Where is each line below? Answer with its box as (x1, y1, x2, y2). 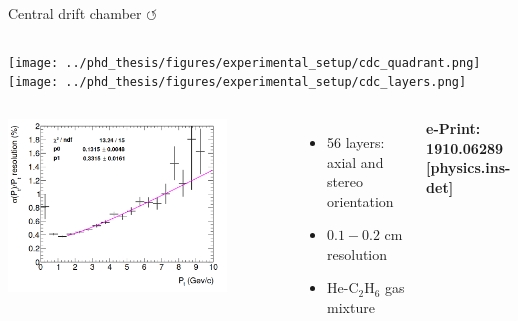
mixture (327, 297, 375, 318)
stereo (327, 171, 363, 192)
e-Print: (426, 117, 481, 138)
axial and (327, 151, 384, 172)
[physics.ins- (426, 157, 511, 178)
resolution (327, 243, 388, 264)
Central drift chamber (8, 3, 142, 23)
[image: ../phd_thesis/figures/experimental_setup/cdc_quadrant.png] (8, 55, 481, 70)
